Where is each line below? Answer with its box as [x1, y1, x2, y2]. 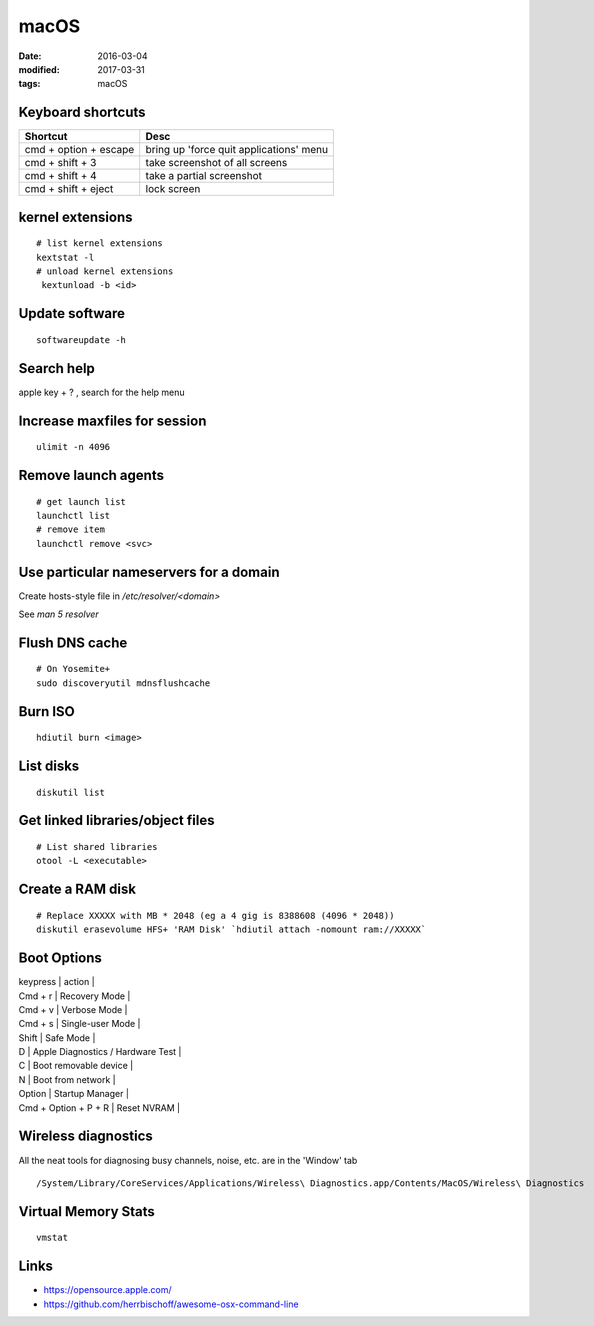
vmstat [36, 1232, 69, 1244]
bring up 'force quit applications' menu [145, 143, 329, 157]
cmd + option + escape [24, 143, 135, 157]
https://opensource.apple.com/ [43, 1284, 172, 1296]
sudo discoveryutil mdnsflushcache [36, 677, 211, 689]
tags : [18, 78, 41, 90]
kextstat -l [36, 251, 95, 263]
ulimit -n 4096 [36, 441, 111, 453]
